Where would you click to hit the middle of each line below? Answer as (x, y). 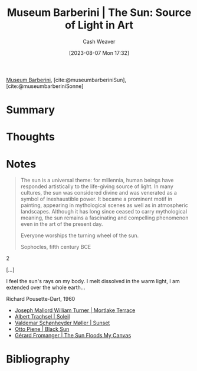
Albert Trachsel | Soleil (42, 317)
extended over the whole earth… (46, 288)
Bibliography (38, 359)
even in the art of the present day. (62, 224)
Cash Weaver (99, 41)
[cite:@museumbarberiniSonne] (45, 86)
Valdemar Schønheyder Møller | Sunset (62, 323)
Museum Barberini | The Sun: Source (99, 13)
